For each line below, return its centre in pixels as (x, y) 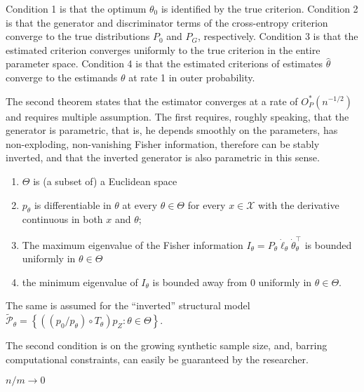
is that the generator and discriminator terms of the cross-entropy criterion (167, 22)
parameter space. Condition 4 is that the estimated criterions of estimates (164, 63)
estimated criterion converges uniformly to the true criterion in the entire (163, 49)
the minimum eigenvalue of (80, 282)
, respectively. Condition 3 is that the (278, 36)
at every (140, 204)
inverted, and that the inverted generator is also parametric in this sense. (163, 157)
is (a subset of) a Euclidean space (105, 181)
